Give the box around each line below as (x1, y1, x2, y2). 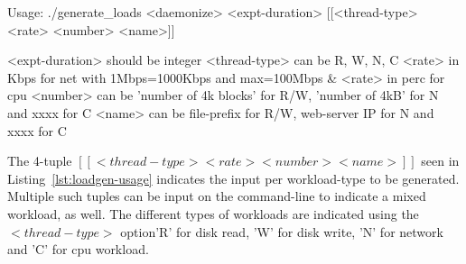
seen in (421, 151, 460, 170)
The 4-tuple (7, 151, 72, 170)
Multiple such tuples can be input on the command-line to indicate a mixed (7, 187, 426, 205)
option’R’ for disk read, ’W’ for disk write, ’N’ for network (120, 222, 443, 241)
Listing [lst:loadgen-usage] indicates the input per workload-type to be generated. (7, 168, 460, 187)
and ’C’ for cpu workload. (7, 240, 149, 259)
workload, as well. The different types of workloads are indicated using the (7, 204, 419, 223)
